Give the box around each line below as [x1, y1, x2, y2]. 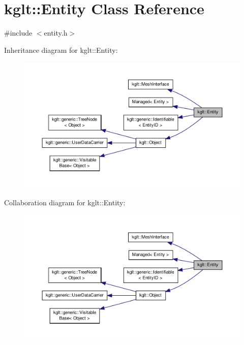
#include [4, 27, 33, 38]
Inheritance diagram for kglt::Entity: [4, 44, 118, 55]
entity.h [44, 27, 68, 38]
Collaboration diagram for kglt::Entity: [4, 197, 126, 208]
